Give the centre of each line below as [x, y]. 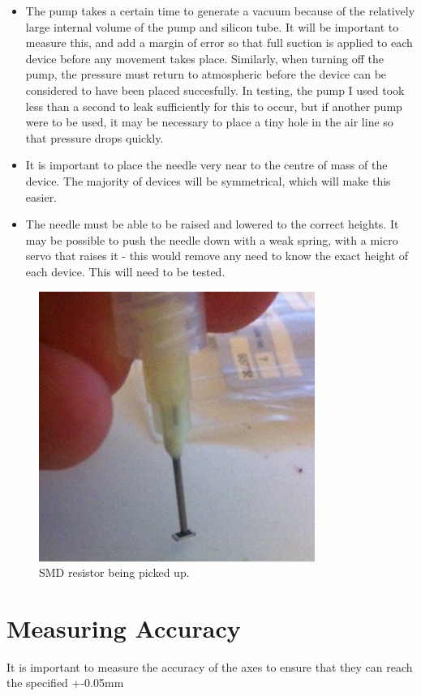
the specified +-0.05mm [65, 683]
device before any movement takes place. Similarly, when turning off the [204, 58]
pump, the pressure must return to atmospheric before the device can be [206, 74]
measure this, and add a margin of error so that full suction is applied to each [219, 43]
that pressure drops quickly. [95, 137]
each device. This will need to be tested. [125, 271]
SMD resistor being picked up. [114, 572]
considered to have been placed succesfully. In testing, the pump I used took [215, 90]
